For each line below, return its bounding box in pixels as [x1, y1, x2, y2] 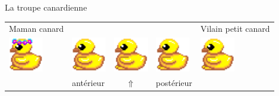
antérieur [72, 76, 105, 88]
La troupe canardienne [5, 1, 87, 13]
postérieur [156, 76, 192, 88]
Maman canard [9, 22, 64, 35]
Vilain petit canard [200, 22, 270, 35]
